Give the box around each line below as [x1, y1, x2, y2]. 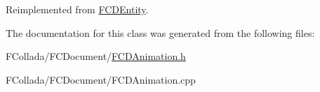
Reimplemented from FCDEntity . [6, 2, 149, 16]
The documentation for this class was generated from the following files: [6, 25, 315, 40]
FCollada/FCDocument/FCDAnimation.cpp [6, 72, 196, 86]
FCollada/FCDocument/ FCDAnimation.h [6, 49, 186, 63]
